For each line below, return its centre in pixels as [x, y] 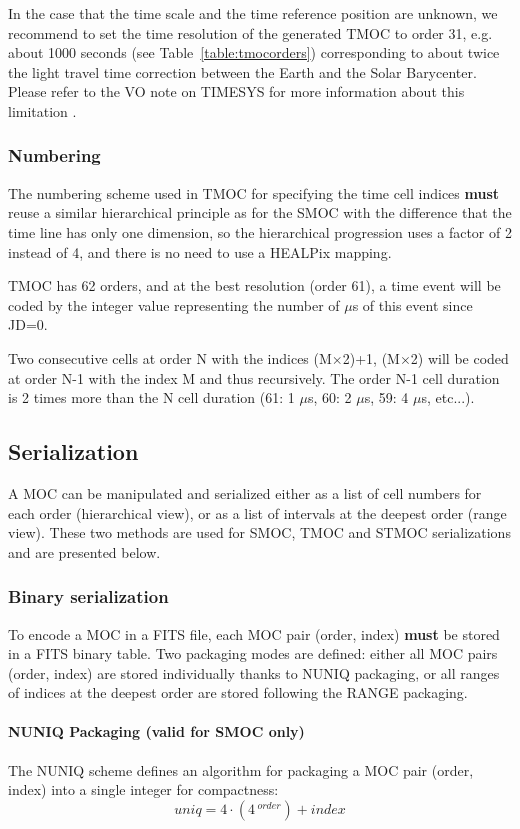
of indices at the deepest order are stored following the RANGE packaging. [238, 692]
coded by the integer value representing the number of [174, 304]
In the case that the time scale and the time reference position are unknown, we [253, 13]
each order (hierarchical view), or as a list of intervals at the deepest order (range [257, 512]
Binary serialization [88, 596]
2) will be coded [459, 357]
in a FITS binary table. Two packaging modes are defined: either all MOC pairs [253, 653]
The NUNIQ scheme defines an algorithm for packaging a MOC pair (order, [241, 769]
